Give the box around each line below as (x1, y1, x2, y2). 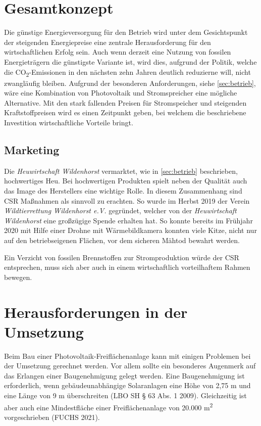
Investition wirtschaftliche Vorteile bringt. (4, 117, 133, 127)
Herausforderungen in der (4, 301, 188, 322)
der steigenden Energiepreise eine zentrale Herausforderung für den (4, 36, 211, 47)
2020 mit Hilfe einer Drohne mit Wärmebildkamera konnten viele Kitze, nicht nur (4, 225, 257, 235)
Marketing (4, 141, 60, 157)
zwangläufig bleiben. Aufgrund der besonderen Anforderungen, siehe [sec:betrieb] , (4, 77, 256, 88)
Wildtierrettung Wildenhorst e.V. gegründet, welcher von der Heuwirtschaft (4, 205, 237, 216)
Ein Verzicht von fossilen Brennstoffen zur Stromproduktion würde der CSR (4, 252, 239, 262)
